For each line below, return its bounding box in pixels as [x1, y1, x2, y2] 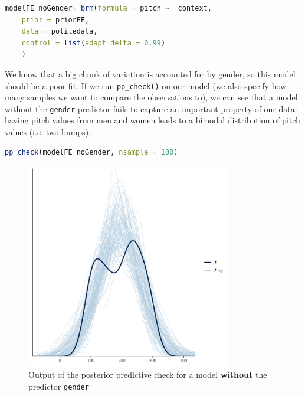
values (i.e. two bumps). [5, 126, 91, 138]
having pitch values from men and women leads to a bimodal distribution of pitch [5, 114, 300, 126]
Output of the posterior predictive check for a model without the [28, 368, 267, 381]
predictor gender [28, 379, 89, 392]
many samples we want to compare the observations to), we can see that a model [5, 91, 298, 103]
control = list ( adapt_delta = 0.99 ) [21, 38, 166, 47]
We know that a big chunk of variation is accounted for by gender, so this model [5, 67, 296, 80]
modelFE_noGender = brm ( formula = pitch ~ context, [5, 4, 212, 12]
